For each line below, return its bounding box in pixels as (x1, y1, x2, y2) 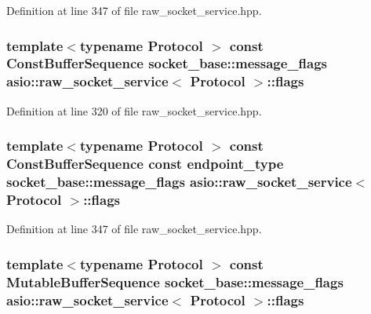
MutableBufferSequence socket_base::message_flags (6, 272, 344, 291)
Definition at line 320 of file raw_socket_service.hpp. (6, 102, 262, 119)
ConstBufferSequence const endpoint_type (6, 154, 284, 173)
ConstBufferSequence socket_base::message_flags (6, 53, 327, 73)
